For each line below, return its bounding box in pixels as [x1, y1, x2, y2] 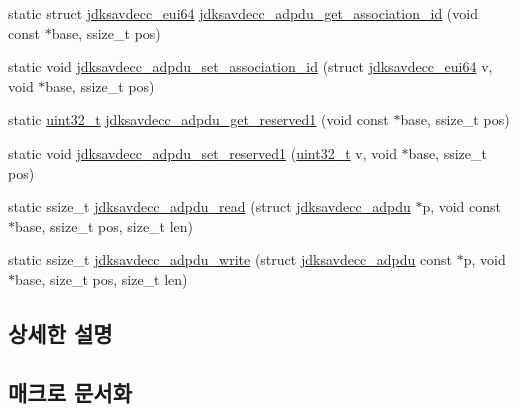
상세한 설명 [8, 317, 113, 348]
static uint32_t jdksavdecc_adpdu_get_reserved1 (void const [8, 109, 389, 130]
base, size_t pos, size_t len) [15, 268, 188, 289]
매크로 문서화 [8, 376, 132, 407]
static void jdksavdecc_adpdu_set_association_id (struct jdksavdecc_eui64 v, [8, 56, 493, 77]
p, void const [422, 196, 502, 217]
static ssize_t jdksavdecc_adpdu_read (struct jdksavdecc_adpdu [8, 196, 411, 217]
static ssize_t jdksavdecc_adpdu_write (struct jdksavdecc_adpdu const [8, 249, 452, 270]
